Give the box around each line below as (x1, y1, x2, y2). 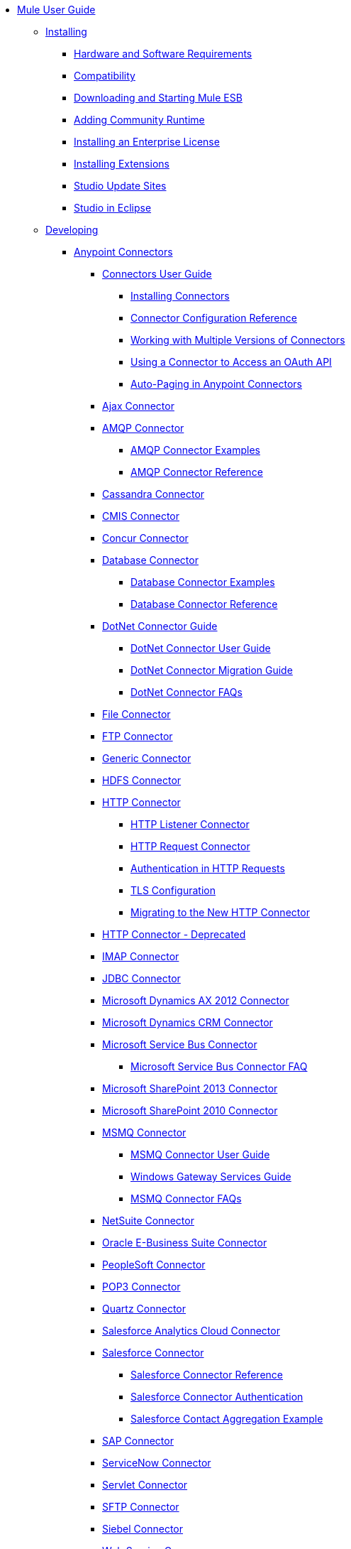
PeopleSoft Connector (102, 1259, 206, 1271)
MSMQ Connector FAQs (130, 1192, 242, 1205)
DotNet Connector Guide (102, 620, 218, 632)
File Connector (102, 708, 171, 720)
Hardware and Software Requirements (74, 48, 252, 60)
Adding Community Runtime (74, 114, 205, 126)
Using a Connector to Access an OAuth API (130, 356, 332, 368)
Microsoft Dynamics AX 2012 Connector (102, 994, 289, 1006)
